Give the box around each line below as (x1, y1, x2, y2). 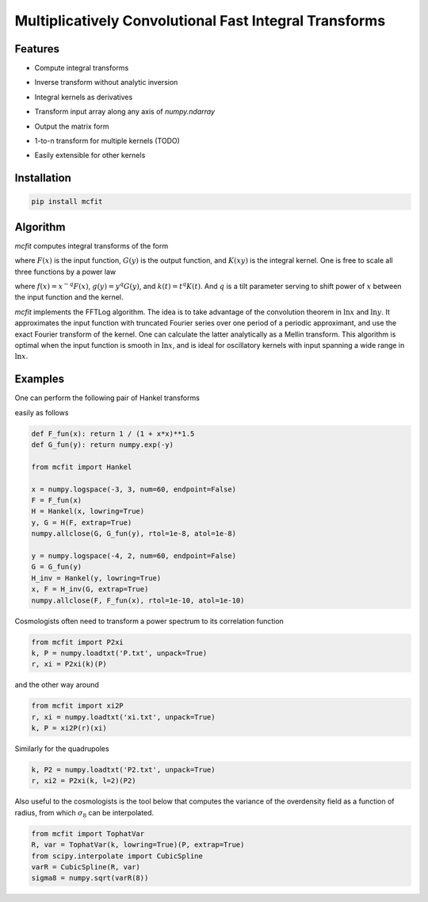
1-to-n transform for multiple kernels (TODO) (34, 136, 180, 146)
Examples (14, 372, 65, 386)
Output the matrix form (34, 121, 109, 131)
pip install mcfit (31, 197, 103, 206)
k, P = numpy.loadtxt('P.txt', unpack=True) (31, 648, 208, 657)
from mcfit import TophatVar (31, 829, 145, 838)
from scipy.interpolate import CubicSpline (31, 851, 204, 861)
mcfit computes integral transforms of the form (14, 241, 169, 250)
